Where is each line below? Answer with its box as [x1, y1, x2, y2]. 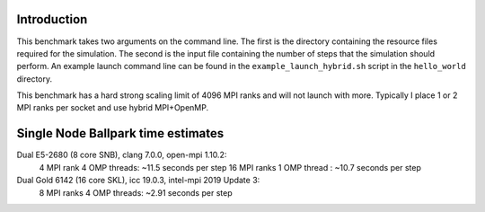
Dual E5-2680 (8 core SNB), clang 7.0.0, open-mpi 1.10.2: [16, 149, 227, 161]
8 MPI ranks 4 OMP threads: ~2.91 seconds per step [39, 187, 233, 198]
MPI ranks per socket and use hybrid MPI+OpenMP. [16, 102, 209, 113]
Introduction [16, 12, 88, 27]
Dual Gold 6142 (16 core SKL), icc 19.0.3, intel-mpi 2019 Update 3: [16, 175, 260, 186]
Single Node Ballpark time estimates [16, 126, 225, 141]
